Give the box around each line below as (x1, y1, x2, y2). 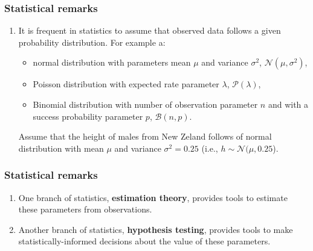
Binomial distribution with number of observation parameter (33, 98, 258, 110)
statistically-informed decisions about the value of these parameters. (18, 235, 271, 247)
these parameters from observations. (18, 203, 152, 215)
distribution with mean (18, 141, 104, 154)
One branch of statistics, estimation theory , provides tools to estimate (18, 191, 288, 203)
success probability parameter (33, 110, 143, 122)
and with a (268, 98, 309, 110)
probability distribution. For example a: (18, 36, 166, 48)
